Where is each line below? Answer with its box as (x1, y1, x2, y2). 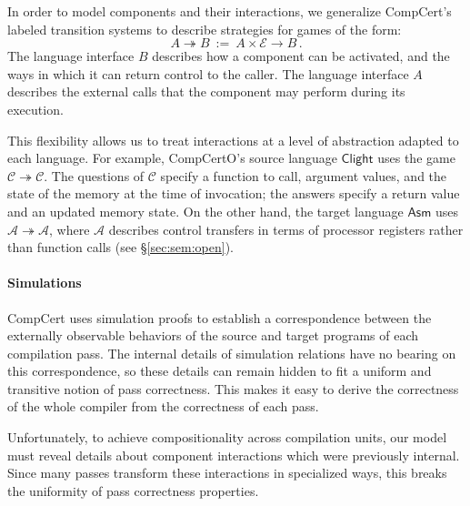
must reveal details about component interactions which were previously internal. (7, 445, 460, 464)
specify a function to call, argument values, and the (160, 166, 447, 185)
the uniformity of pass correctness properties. (7, 481, 259, 500)
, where (48, 219, 90, 238)
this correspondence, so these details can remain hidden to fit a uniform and (7, 361, 432, 380)
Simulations (7, 273, 82, 292)
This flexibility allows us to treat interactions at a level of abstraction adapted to (7, 130, 459, 149)
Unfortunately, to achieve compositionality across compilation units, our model (7, 428, 447, 447)
